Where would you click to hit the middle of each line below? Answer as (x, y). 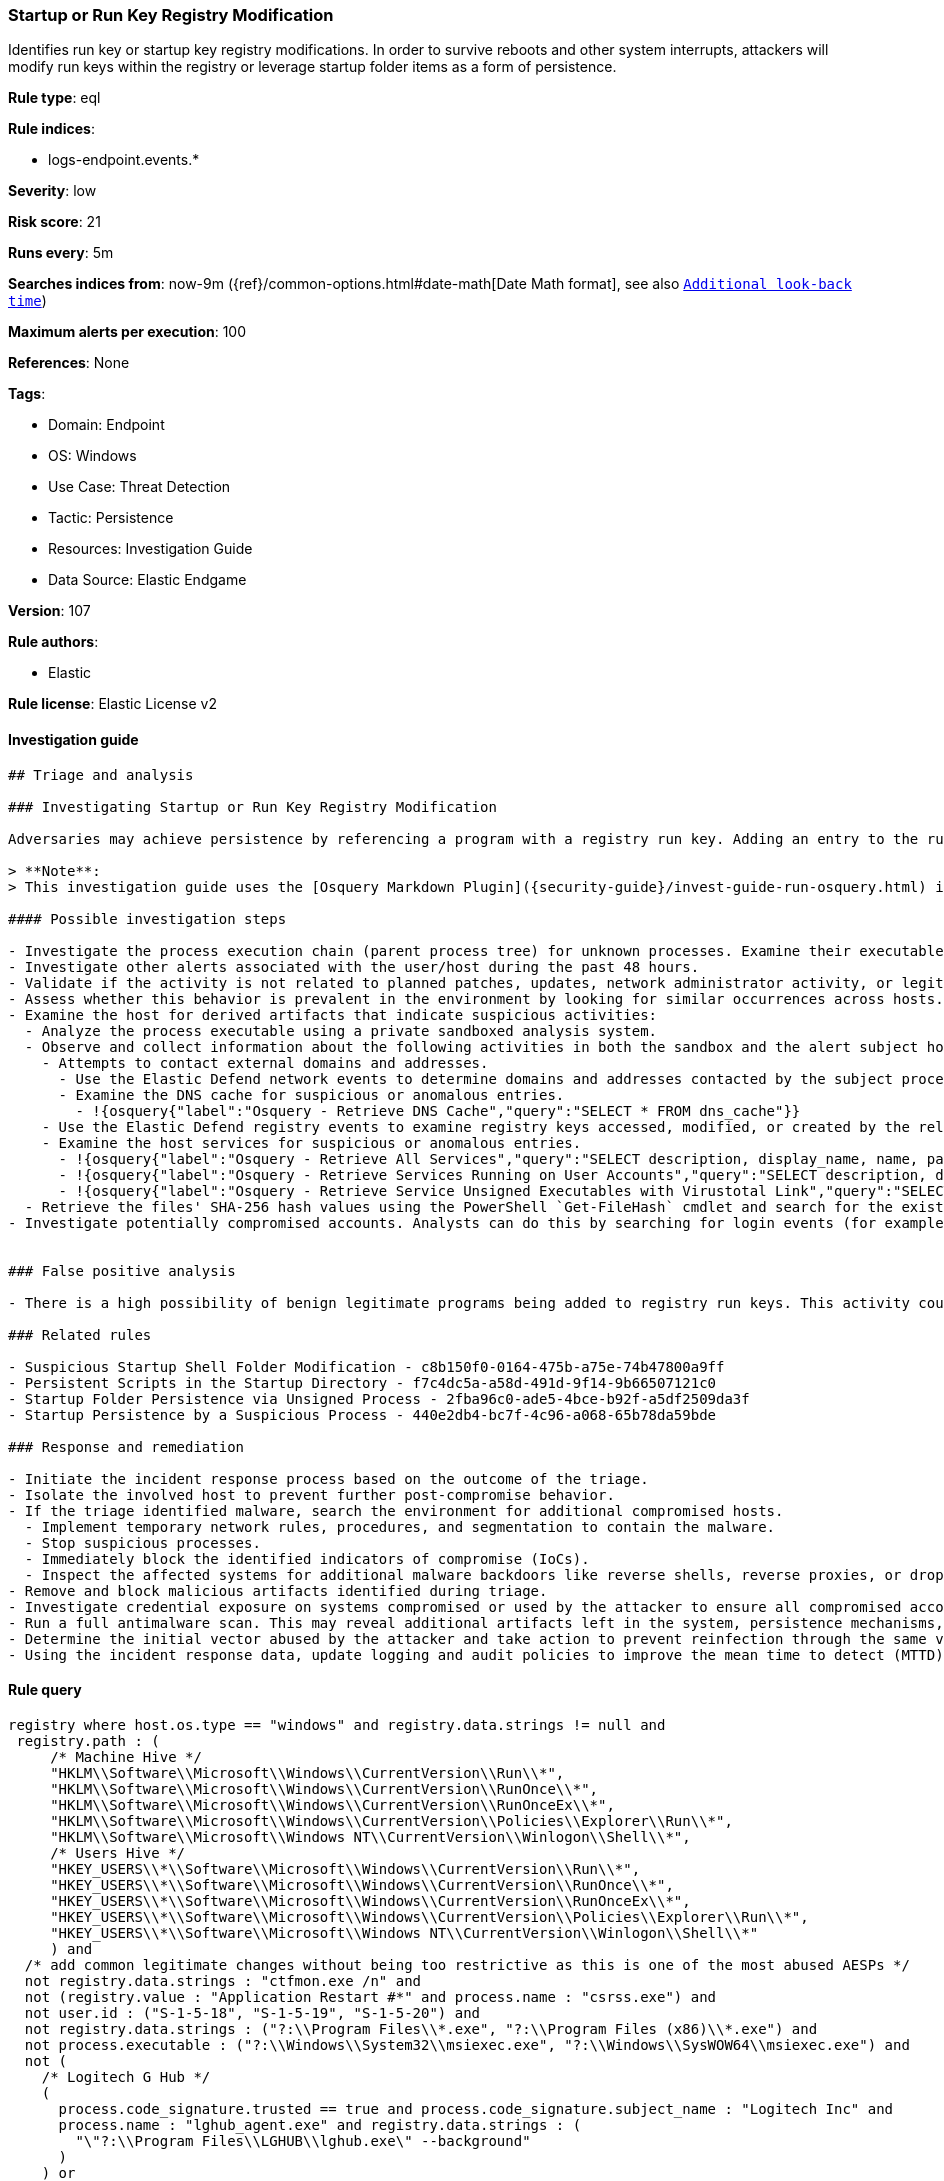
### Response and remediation (126, 1446)
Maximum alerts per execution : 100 (127, 332)
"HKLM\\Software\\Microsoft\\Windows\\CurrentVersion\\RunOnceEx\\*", (332, 1804)
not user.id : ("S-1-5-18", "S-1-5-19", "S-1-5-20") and (252, 2012)
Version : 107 (49, 611)
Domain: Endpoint (106, 425)
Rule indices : (51, 129)
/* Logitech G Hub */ (126, 2076)
